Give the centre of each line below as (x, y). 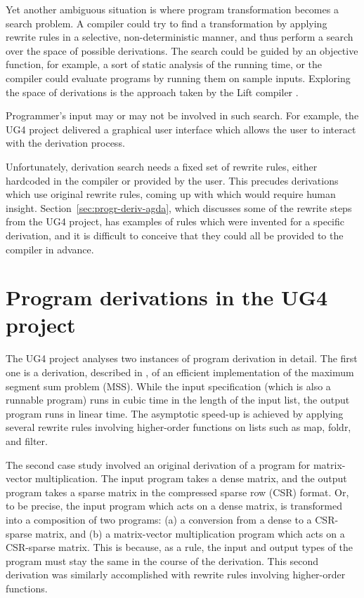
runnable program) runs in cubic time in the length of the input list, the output (178, 400)
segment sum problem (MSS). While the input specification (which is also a (168, 386)
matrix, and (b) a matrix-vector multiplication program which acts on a (190, 533)
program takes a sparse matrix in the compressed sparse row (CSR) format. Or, (177, 492)
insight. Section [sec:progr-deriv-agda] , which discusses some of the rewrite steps (179, 207)
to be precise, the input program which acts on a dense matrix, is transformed (174, 506)
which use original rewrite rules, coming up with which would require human (171, 194)
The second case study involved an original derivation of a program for (158, 464)
